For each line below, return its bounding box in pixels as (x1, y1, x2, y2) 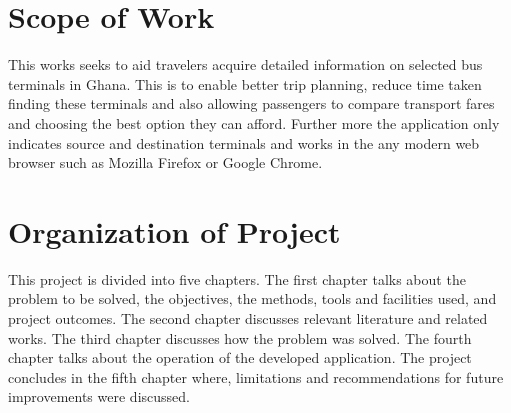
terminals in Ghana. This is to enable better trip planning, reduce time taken (8, 73, 482, 94)
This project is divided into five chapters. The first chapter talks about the (8, 268, 466, 289)
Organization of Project (8, 210, 341, 251)
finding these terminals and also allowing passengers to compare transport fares (8, 93, 495, 114)
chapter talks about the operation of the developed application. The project (8, 347, 472, 368)
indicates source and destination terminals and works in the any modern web (8, 132, 480, 153)
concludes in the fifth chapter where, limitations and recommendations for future (8, 366, 504, 387)
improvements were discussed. (8, 386, 190, 407)
